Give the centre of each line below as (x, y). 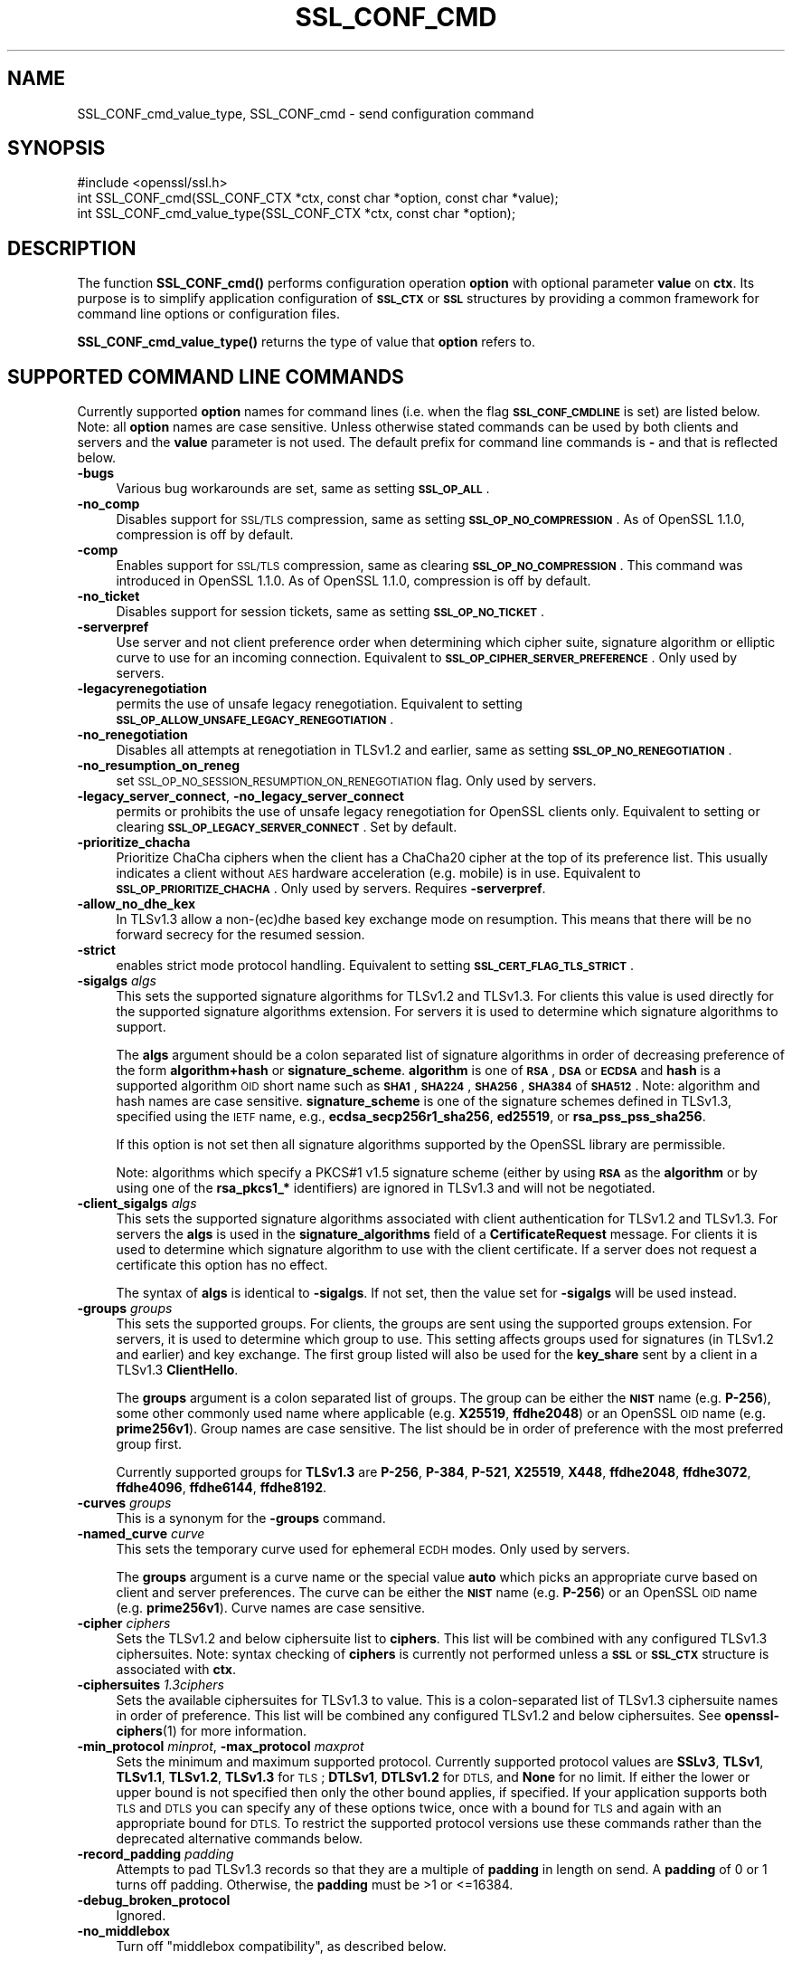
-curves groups (124, 1503)
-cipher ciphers (124, 1623)
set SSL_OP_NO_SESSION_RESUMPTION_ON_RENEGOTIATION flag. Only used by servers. (356, 781)
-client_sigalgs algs (137, 1204)
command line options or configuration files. (208, 314)
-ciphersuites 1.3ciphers (151, 1685)
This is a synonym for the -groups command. (251, 1518)
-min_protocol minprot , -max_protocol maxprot (221, 1747)
